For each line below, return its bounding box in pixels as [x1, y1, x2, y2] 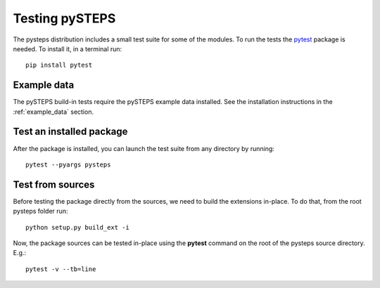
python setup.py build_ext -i [25, 223, 130, 231]
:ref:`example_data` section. [13, 107, 94, 116]
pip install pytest [25, 61, 93, 70]
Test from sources [13, 178, 95, 190]
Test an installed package [13, 126, 128, 138]
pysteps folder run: [13, 207, 68, 216]
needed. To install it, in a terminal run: [13, 44, 122, 53]
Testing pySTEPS [13, 11, 116, 26]
